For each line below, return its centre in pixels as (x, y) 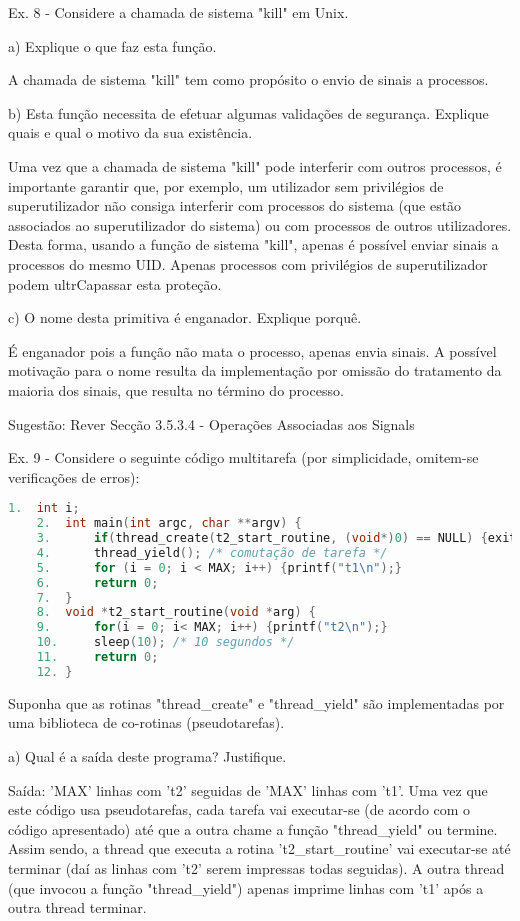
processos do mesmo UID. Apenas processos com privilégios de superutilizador (248, 263)
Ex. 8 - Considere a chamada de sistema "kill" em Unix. (178, 12)
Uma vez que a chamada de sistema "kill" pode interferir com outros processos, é (255, 165)
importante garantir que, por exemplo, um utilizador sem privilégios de (226, 185)
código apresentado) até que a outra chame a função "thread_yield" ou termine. (253, 828)
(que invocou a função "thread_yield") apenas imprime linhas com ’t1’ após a (246, 887)
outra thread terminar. (77, 907)
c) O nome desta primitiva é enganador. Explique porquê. (185, 317)
